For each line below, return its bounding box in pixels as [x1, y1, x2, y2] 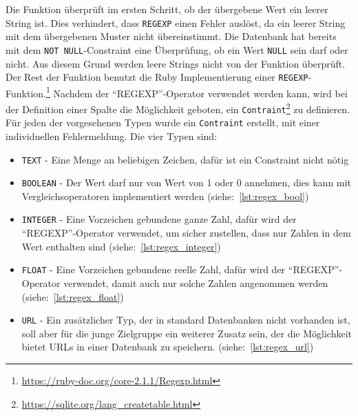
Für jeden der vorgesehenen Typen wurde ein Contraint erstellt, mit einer [6, 115, 320, 130]
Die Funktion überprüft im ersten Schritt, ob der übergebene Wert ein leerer [6, 2, 328, 16]
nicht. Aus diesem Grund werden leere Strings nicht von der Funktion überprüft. [6, 56, 346, 70]
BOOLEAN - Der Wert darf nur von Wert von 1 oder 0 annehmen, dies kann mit [21, 175, 351, 190]
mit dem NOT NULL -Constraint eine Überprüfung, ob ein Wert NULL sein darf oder [6, 42, 348, 57]
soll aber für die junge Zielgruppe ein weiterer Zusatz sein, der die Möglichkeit [21, 326, 352, 340]
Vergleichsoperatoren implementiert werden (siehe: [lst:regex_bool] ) [21, 188, 309, 203]
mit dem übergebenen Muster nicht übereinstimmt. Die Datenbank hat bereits [6, 29, 337, 43]
